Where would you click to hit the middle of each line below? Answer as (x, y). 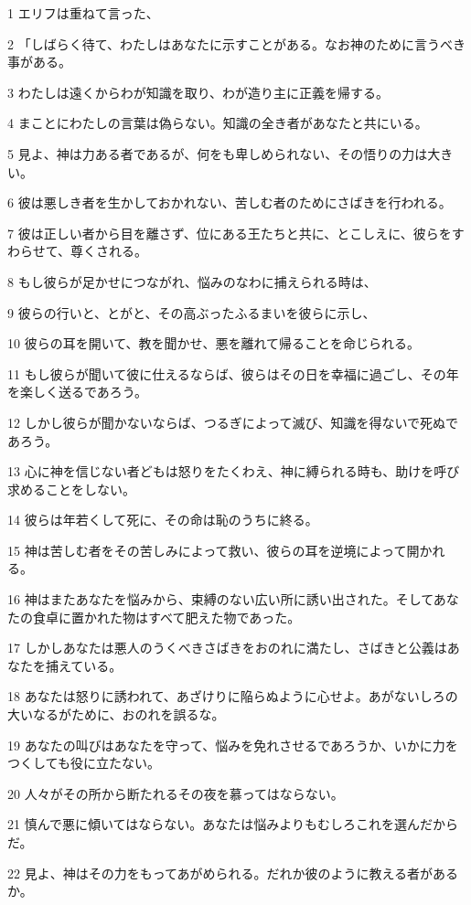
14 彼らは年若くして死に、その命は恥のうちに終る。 (163, 520)
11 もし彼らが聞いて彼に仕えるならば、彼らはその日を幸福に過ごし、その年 (233, 373)
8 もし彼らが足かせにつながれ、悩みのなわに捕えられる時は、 (192, 281)
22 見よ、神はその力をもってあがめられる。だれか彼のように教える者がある (233, 873)
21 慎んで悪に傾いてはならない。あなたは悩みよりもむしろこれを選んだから (233, 824)
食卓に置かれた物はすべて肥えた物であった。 (166, 617)
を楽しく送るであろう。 (78, 392)
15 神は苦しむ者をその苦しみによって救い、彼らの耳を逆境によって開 (214, 550)
